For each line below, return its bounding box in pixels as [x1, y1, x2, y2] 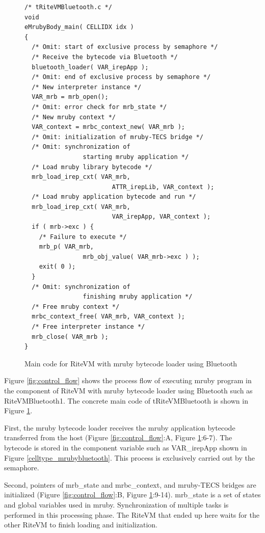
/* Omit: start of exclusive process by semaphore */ [32, 43, 218, 51]
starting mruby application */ [83, 153, 189, 161]
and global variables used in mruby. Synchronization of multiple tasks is [4, 499, 229, 510]
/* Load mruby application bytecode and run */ [32, 193, 196, 201]
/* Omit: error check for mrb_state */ [32, 103, 167, 111]
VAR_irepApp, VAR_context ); [112, 213, 211, 221]
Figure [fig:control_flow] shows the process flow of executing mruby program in [4, 375, 252, 386]
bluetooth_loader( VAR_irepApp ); [32, 63, 149, 71]
